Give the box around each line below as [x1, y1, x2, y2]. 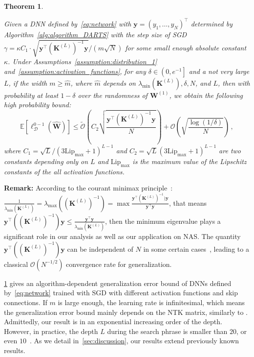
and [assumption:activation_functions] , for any [4, 66, 146, 76]
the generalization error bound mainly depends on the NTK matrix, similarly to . [4, 307, 248, 317]
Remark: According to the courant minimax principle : [4, 183, 173, 193]
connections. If [4, 297, 47, 308]
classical [4, 259, 28, 269]
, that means [169, 197, 207, 208]
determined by [190, 19, 233, 29]
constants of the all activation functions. [4, 166, 125, 176]
